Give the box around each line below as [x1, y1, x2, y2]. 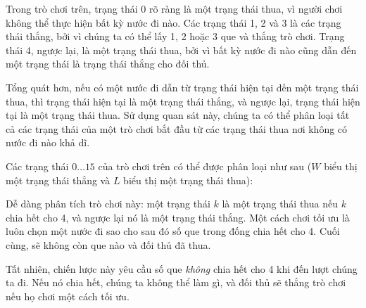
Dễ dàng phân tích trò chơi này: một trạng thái [6, 196, 210, 211]
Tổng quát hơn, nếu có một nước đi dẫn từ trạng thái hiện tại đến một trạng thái [6, 79, 359, 94]
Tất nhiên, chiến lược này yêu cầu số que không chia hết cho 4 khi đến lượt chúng [6, 261, 358, 276]
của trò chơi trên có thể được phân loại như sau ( [98, 158, 312, 173]
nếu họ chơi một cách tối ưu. [6, 288, 130, 303]
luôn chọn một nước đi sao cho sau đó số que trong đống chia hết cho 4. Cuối [6, 224, 340, 238]
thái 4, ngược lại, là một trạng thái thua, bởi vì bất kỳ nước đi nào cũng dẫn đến [6, 42, 357, 57]
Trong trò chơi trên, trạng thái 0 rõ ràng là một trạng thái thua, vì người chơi [6, 1, 343, 15]
